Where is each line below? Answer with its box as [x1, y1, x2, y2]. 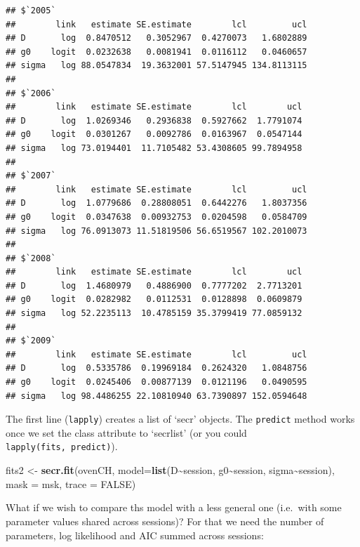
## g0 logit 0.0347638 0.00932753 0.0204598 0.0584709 [6, 211, 307, 222]
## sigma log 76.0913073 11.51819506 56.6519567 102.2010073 [6, 225, 307, 236]
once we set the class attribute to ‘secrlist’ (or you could [6, 425, 247, 440]
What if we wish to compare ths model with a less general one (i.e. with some [6, 500, 342, 515]
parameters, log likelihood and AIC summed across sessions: [6, 527, 264, 542]
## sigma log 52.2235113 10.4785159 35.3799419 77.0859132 [6, 308, 302, 319]
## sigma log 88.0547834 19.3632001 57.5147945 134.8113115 [6, 60, 307, 71]
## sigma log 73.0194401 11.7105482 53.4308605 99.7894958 [6, 143, 302, 153]
